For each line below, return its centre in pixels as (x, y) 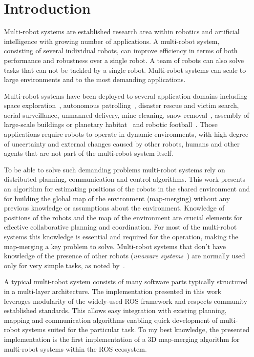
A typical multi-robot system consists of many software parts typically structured (126, 282)
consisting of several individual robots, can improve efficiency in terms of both (121, 51)
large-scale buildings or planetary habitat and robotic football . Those (111, 124)
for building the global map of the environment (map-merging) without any (117, 198)
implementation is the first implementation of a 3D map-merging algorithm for (122, 339)
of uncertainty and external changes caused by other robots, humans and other (122, 143)
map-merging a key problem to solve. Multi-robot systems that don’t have (115, 246)
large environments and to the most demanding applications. (95, 79)
